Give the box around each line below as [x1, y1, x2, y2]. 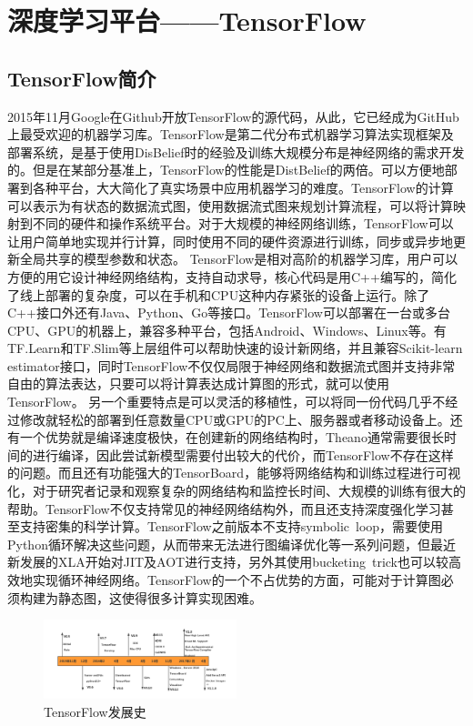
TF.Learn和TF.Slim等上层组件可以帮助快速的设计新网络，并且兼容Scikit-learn [7, 338, 463, 358]
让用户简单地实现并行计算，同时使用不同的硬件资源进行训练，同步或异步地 [7, 231, 453, 250]
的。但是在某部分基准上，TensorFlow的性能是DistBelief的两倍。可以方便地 [7, 160, 445, 179]
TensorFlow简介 [7, 64, 156, 92]
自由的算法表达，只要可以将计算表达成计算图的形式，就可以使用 [7, 374, 389, 393]
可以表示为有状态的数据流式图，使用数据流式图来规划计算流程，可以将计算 [7, 196, 453, 215]
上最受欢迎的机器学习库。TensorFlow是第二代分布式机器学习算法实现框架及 [7, 125, 454, 144]
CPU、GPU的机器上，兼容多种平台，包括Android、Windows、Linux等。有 [7, 320, 447, 339]
